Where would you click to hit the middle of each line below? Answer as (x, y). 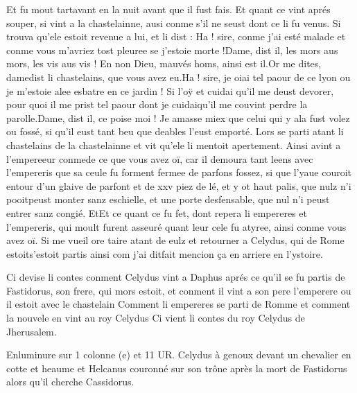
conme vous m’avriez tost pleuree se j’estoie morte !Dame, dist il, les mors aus (172, 50)
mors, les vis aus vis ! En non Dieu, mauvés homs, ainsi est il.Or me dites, (164, 63)
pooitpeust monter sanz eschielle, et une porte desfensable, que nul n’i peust (168, 199)
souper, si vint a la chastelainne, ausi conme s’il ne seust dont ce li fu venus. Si (174, 23)
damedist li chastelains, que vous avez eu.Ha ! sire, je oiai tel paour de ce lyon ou (178, 77)
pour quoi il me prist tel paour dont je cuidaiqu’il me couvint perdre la (157, 104)
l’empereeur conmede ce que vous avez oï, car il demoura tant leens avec (160, 158)
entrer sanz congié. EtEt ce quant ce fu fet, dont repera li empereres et (157, 212)
